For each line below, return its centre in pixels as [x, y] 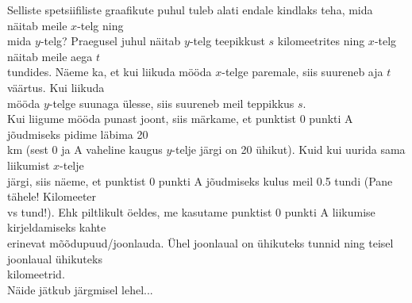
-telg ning [100, 25]
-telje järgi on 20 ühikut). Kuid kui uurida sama [289, 150]
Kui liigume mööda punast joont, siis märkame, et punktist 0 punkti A [180, 119]
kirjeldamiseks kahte [57, 227]
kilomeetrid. [36, 274]
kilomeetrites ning [321, 41]
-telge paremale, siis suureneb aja [302, 72]
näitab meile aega [50, 56]
